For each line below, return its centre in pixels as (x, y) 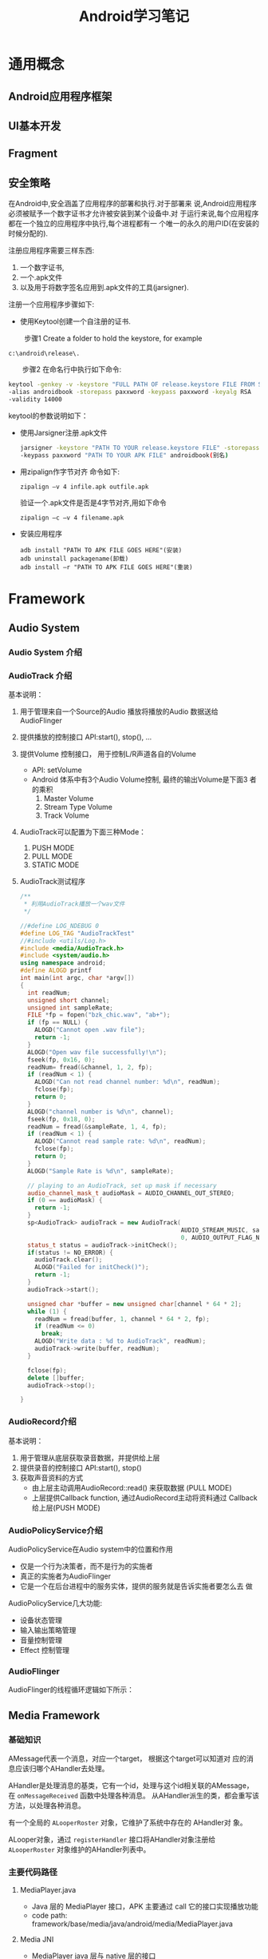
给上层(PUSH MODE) (66, 1507)
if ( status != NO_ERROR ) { (71, 1252)
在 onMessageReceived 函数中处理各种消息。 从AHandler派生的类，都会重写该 (134, 1795)
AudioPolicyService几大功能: (55, 1603)
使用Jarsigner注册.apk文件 (63, 432)
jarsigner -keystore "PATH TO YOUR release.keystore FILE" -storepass (140, 448)
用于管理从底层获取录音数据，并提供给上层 (90, 1457)
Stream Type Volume (78, 807)
